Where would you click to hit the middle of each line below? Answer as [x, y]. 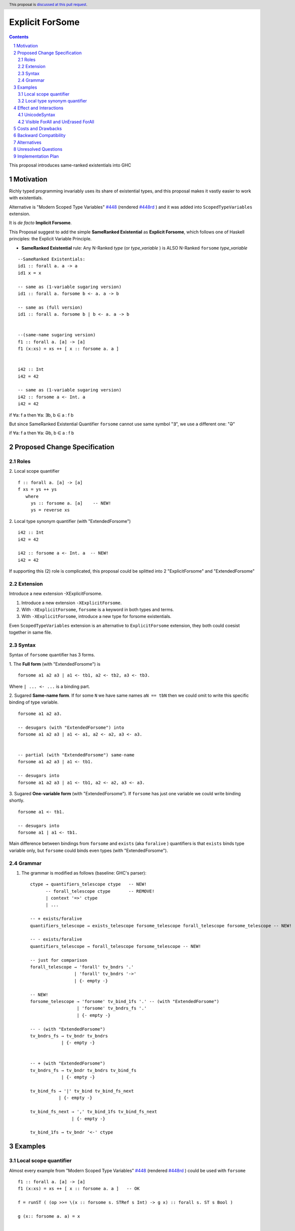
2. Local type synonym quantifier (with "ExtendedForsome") [70, 521]
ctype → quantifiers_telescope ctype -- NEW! [88, 884]
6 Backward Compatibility [40, 135]
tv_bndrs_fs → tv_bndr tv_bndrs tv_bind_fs [83, 1070]
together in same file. [31, 632]
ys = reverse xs [50, 510]
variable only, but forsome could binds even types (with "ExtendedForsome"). [88, 850]
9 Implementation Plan [36, 156]
